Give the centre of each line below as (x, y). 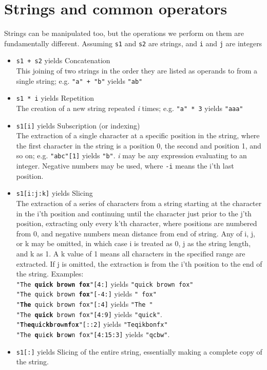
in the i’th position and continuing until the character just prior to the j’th (134, 213)
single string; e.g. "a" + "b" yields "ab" (79, 80)
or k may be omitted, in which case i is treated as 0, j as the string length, (133, 243)
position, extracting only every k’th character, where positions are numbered (137, 223)
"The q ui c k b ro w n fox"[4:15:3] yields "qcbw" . (93, 334)
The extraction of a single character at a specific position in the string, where (138, 135)
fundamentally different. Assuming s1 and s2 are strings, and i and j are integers (133, 43)
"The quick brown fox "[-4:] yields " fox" (86, 294)
